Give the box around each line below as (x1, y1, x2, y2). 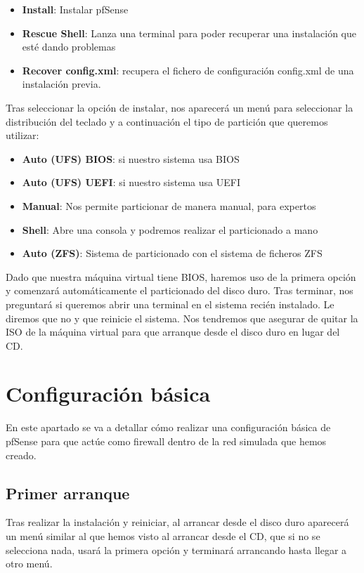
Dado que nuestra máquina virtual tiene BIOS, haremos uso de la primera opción (6, 269, 356, 284)
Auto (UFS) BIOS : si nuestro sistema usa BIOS (22, 151, 240, 166)
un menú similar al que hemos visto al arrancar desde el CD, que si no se (6, 528, 320, 543)
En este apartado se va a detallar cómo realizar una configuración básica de (6, 420, 331, 435)
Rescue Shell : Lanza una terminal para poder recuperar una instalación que (22, 25, 356, 40)
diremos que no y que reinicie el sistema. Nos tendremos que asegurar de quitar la (6, 310, 358, 325)
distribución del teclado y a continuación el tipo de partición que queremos (6, 114, 328, 129)
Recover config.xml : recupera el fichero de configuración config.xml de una (22, 62, 354, 77)
